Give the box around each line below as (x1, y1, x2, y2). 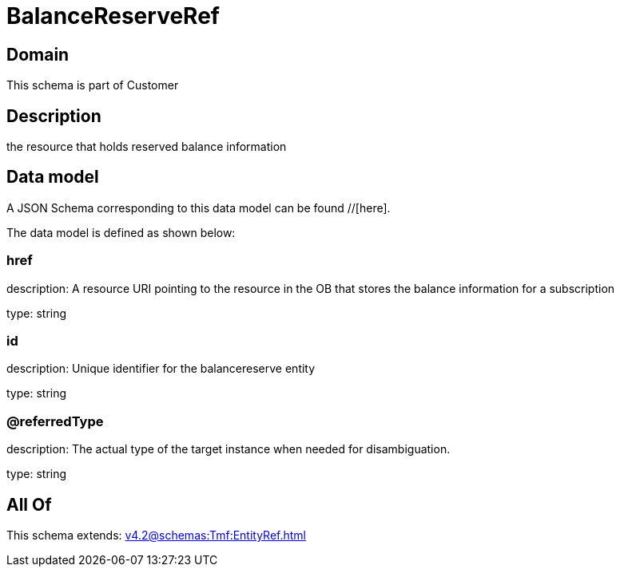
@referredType (6, 413, 104, 429)
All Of (6, 494, 52, 515)
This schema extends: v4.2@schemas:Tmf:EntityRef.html (6, 528, 307, 542)
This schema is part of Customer (6, 78, 179, 93)
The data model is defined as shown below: (6, 225, 236, 239)
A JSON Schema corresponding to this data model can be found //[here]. (6, 200, 391, 215)
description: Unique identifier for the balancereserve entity (6, 362, 316, 376)
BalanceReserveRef (6, 2, 220, 30)
